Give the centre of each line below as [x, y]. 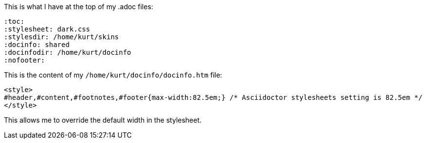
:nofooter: [25, 60]
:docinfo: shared [37, 45]
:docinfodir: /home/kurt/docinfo [68, 52]
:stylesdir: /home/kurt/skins [62, 37]
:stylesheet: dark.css [47, 29]
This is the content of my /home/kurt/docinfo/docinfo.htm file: [113, 75]
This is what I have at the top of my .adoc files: [79, 7]
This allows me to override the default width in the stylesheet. [103, 120]
